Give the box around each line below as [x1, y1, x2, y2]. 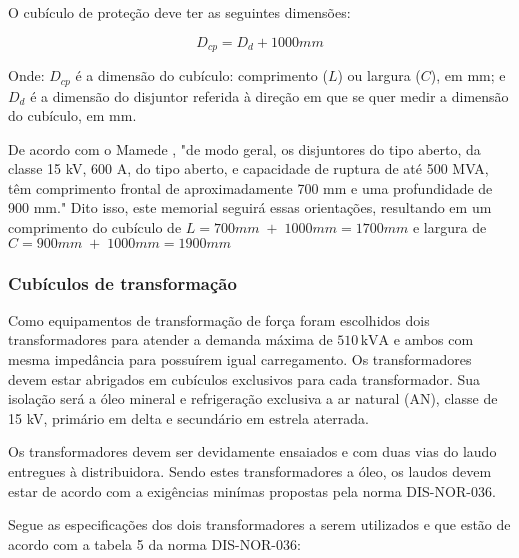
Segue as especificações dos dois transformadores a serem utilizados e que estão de [8, 514, 511, 535]
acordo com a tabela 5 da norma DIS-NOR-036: [8, 533, 301, 554]
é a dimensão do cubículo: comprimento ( [75, 65, 328, 86]
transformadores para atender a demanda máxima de [8, 329, 333, 350]
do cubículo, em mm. [8, 105, 137, 126]
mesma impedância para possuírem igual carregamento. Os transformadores [8, 349, 472, 370]
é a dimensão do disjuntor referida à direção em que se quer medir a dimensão [30, 85, 509, 106]
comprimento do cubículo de [8, 217, 182, 238]
